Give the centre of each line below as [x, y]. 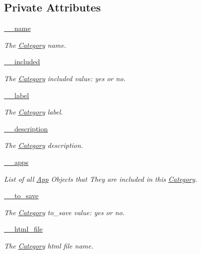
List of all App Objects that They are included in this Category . [101, 179]
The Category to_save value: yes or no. [64, 212]
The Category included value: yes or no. [65, 78]
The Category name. [35, 45]
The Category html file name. [49, 245]
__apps [16, 162]
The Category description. [44, 145]
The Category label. [34, 112]
